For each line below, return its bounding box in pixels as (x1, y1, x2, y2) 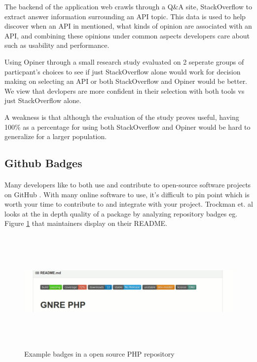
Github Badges (4, 155, 82, 171)
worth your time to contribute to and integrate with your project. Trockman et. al (4, 199, 253, 209)
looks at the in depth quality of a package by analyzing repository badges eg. (4, 208, 238, 218)
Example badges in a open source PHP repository (24, 349, 175, 359)
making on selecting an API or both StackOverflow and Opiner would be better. (4, 76, 248, 86)
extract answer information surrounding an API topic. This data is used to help (4, 11, 246, 21)
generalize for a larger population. (4, 131, 107, 142)
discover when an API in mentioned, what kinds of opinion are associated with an (4, 21, 252, 31)
